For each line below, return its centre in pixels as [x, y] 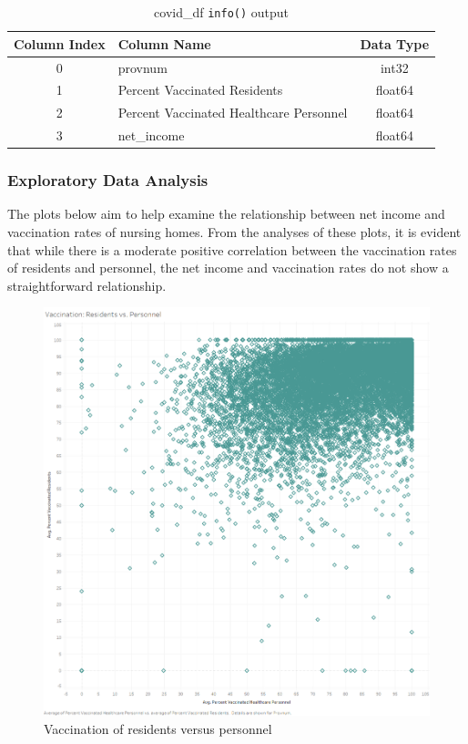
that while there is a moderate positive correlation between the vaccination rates [232, 249]
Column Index [60, 43]
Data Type [395, 43]
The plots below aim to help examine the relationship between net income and [226, 214]
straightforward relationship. [87, 285]
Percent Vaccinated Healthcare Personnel [233, 113]
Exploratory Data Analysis [108, 180]
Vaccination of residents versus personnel [158, 728]
